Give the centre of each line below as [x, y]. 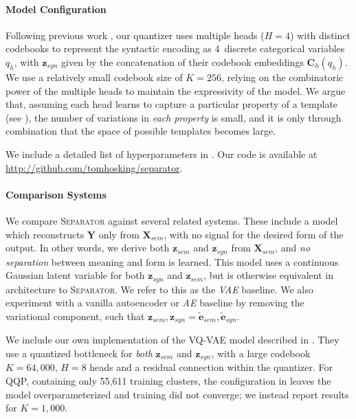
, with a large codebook [261, 353]
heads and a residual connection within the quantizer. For [211, 367]
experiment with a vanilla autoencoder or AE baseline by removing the [155, 303]
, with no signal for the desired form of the [254, 234]
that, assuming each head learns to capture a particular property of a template [172, 104]
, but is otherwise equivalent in [268, 275]
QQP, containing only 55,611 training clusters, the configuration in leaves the [168, 380]
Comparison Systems [56, 194]
